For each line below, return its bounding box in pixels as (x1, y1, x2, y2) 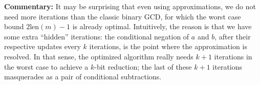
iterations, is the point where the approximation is (89, 41, 247, 52)
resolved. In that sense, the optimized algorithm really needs (4, 51, 193, 61)
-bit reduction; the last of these (94, 61, 192, 72)
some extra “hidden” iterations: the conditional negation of (4, 31, 189, 41)
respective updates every (4, 41, 81, 52)
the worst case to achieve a (4, 61, 89, 72)
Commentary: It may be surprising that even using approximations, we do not (4, 1, 256, 11)
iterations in (214, 51, 252, 61)
